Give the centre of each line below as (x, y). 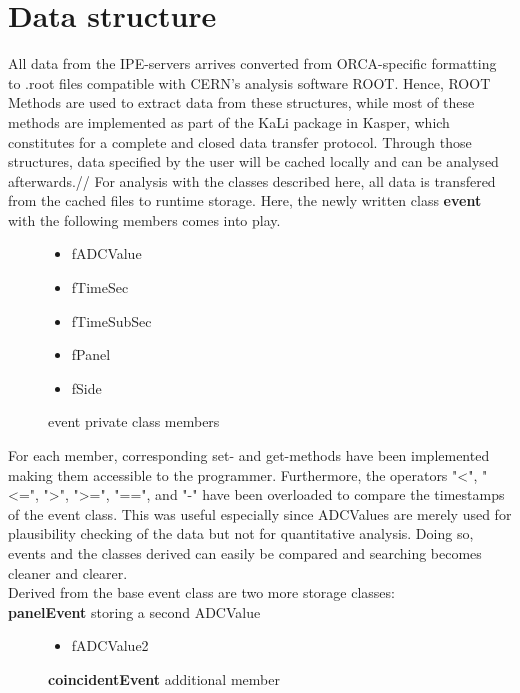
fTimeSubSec (111, 320)
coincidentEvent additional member (164, 678)
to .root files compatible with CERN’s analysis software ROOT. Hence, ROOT (249, 82)
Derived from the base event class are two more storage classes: (201, 592)
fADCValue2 (110, 645)
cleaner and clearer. (68, 572)
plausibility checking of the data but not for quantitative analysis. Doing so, (241, 533)
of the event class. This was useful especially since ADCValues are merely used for (260, 513)
